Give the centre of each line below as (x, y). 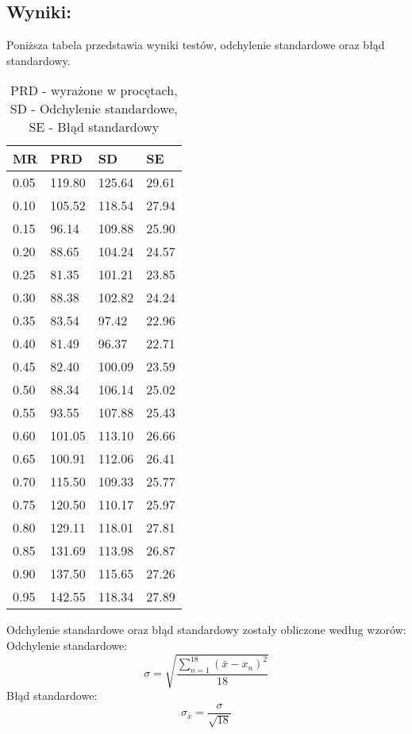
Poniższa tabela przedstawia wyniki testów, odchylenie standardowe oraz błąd (196, 45)
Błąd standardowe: (52, 696)
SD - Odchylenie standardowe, (94, 109)
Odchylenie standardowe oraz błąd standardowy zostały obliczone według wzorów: (206, 630)
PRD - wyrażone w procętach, (94, 90)
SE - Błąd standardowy (94, 127)
